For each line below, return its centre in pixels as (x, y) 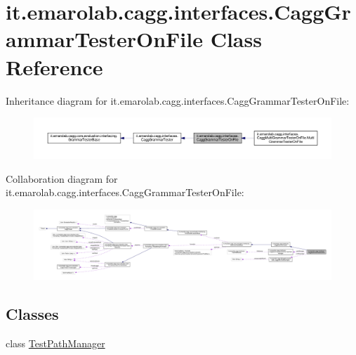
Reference (54, 66)
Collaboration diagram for (62, 178)
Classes (32, 314)
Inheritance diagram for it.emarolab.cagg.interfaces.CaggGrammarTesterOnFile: (178, 100)
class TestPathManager (55, 343)
